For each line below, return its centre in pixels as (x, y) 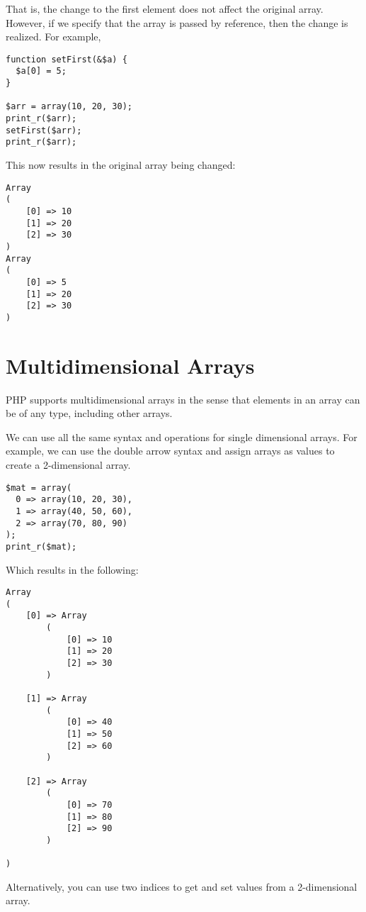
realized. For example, (53, 37)
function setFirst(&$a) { (67, 59)
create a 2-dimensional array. (68, 465)
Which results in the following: (72, 569)
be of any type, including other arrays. (89, 413)
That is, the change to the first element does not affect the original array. (165, 9)
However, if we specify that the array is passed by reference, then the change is (177, 22)
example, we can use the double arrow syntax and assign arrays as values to (170, 451)
